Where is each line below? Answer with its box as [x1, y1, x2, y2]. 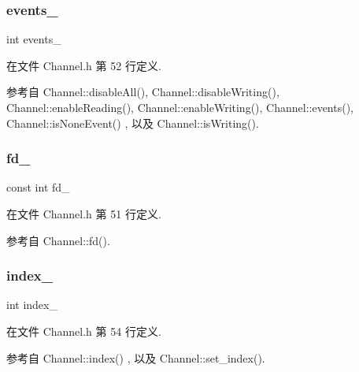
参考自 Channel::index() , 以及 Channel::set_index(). [6, 349, 265, 366]
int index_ [6, 296, 57, 313]
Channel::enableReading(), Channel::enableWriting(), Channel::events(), [6, 99, 354, 115]
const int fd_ [6, 179, 70, 195]
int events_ [6, 31, 61, 47]
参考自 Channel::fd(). [6, 232, 110, 248]
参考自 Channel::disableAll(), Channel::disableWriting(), [6, 84, 279, 100]
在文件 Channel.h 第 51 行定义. [6, 206, 161, 221]
